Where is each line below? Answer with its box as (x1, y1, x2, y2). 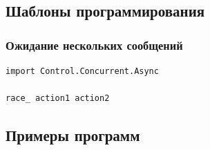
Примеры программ (6, 124, 140, 146)
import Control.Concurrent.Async (6, 66, 159, 76)
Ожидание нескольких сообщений (6, 36, 183, 53)
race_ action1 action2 (6, 93, 110, 104)
